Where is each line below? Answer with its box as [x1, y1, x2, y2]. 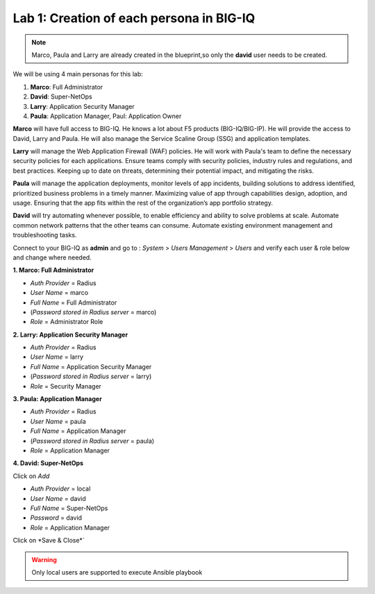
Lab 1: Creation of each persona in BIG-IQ [12, 10, 256, 26]
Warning [31, 555, 57, 563]
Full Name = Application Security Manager [30, 362, 152, 371]
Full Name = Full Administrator [30, 298, 117, 307]
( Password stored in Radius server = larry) [30, 372, 152, 381]
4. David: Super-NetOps [12, 459, 83, 468]
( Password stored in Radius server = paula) [30, 436, 155, 445]
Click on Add [12, 472, 50, 480]
